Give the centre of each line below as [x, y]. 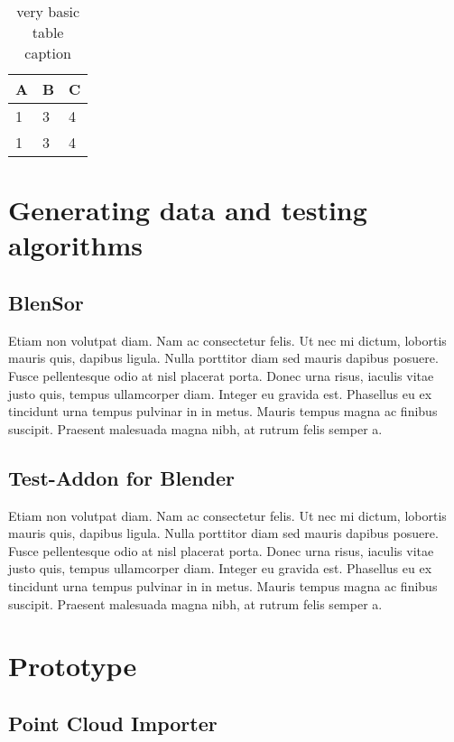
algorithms [75, 245]
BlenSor [46, 302]
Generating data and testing [188, 210]
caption [48, 53]
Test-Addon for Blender [122, 477]
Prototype [73, 666]
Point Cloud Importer [113, 723]
